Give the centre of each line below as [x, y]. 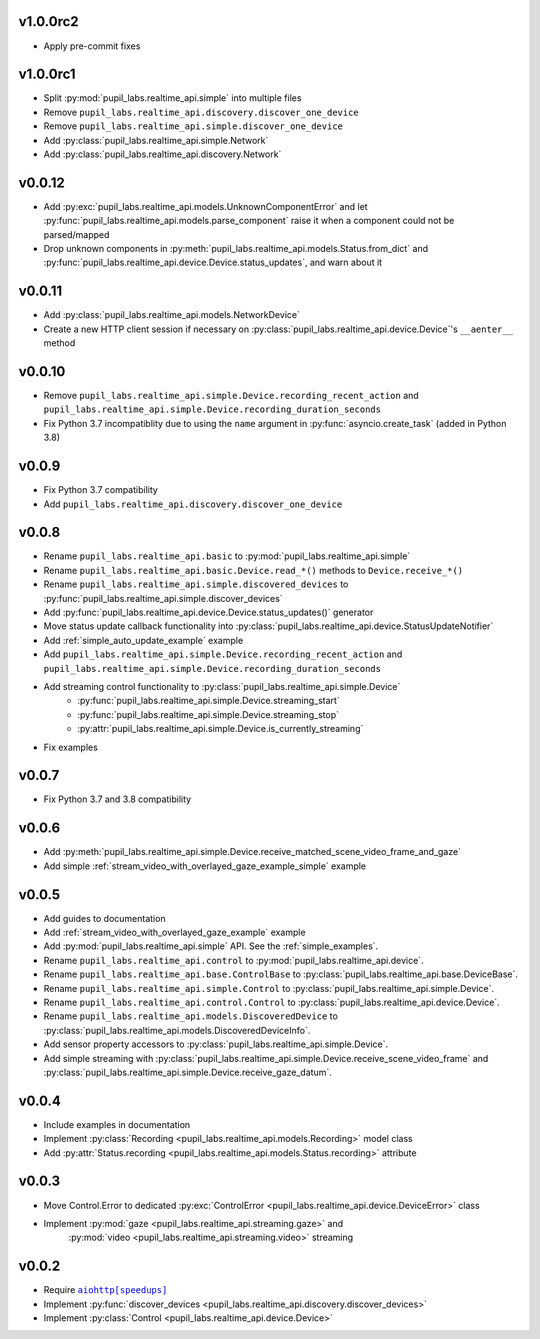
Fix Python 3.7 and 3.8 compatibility [117, 799]
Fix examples [71, 747]
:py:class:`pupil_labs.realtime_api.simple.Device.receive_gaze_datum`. [187, 1072]
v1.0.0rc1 [47, 74]
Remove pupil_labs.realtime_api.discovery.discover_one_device [201, 112]
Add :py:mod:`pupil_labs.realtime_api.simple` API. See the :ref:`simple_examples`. [211, 946]
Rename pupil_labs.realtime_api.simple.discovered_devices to [196, 584]
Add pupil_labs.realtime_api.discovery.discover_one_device [193, 504]
